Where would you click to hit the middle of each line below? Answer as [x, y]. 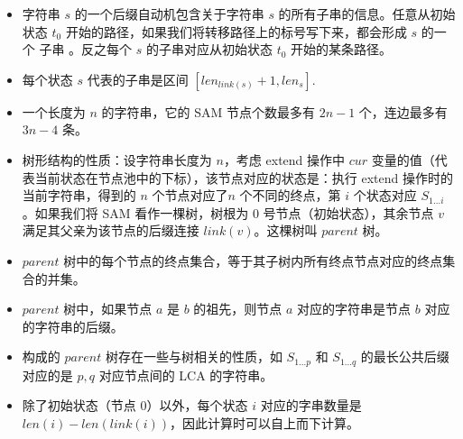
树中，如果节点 [108, 309]
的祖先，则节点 [238, 309]
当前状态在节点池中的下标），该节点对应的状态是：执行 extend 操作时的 [244, 177]
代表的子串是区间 [138, 79]
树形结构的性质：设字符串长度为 [117, 159]
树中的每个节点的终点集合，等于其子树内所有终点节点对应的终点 [253, 260]
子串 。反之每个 [86, 49]
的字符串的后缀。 [73, 326]
